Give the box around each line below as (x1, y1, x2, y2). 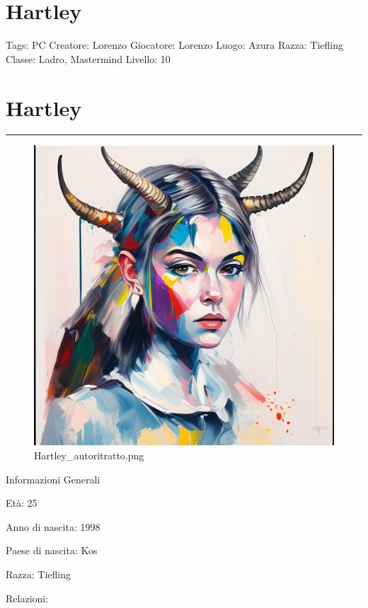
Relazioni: (6, 590, 49, 605)
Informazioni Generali (6, 471, 100, 486)
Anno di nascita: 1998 (6, 519, 100, 534)
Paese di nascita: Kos (6, 543, 98, 558)
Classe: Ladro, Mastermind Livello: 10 (6, 51, 171, 66)
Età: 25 (6, 495, 38, 510)
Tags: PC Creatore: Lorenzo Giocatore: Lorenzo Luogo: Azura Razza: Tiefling (6, 38, 343, 52)
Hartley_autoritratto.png (34, 448, 144, 463)
